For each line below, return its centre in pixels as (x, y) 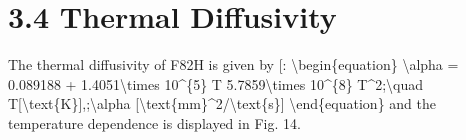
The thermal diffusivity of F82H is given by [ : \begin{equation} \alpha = (233, 64)
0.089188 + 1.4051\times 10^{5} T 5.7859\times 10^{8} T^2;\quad (216, 83)
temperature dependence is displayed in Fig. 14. (154, 122)
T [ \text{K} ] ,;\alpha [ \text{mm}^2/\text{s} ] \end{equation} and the (222, 103)
